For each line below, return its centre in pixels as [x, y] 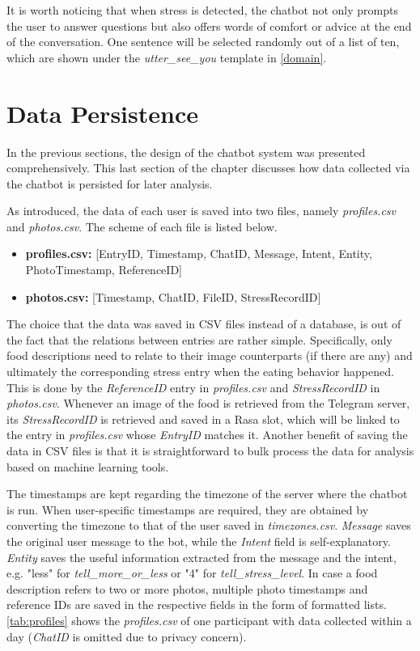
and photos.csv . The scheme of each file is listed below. [142, 226]
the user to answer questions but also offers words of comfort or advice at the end [209, 25]
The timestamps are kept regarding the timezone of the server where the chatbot [207, 494]
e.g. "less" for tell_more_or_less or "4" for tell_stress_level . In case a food [192, 573]
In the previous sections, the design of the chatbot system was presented [186, 152]
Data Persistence [102, 113]
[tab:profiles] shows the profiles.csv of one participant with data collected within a [209, 620]
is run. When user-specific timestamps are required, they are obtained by [188, 509]
